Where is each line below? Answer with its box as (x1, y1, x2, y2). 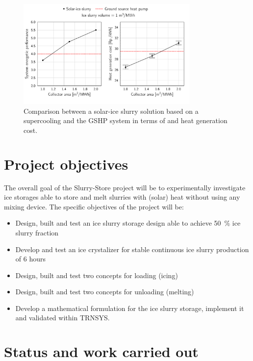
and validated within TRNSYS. (15, 312, 110, 323)
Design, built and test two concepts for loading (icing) (15, 270, 178, 280)
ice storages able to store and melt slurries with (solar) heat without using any (4, 192, 240, 202)
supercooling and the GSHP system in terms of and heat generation (24, 115, 228, 126)
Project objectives (4, 154, 128, 174)
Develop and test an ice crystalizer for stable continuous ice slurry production (15, 244, 249, 254)
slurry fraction (15, 227, 59, 237)
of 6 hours (15, 254, 46, 264)
